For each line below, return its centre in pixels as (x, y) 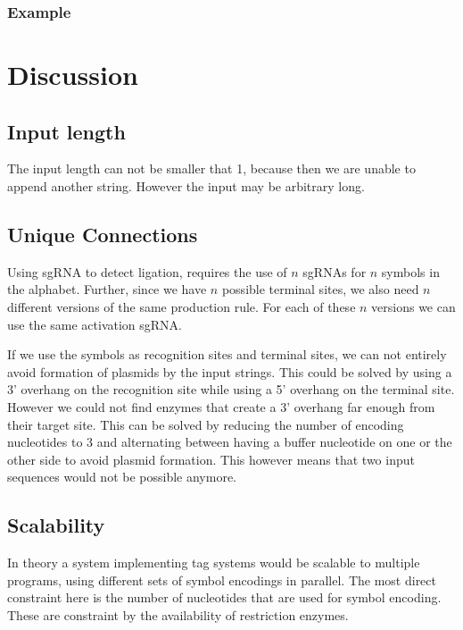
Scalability (56, 525)
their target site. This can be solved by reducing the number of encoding (206, 424)
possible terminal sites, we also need (320, 289)
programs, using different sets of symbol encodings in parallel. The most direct (222, 580)
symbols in (410, 271)
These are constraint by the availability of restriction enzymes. (178, 614)
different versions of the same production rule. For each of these (182, 307)
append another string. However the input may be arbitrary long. (186, 186)
